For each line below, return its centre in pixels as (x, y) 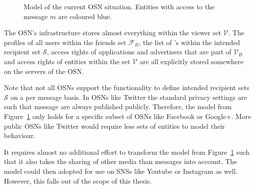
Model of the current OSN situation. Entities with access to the (119, 6)
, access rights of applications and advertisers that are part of (139, 52)
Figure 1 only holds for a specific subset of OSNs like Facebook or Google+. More (127, 116)
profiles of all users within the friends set (65, 42)
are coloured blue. (85, 16)
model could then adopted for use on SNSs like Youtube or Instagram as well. (121, 171)
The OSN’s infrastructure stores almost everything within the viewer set (113, 33)
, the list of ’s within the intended (189, 42)
